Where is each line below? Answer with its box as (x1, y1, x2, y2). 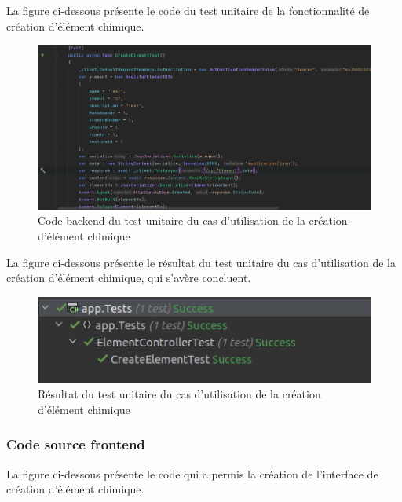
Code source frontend (6, 434, 145, 454)
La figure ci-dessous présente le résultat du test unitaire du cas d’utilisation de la (6, 254, 397, 270)
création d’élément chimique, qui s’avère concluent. (6, 269, 251, 286)
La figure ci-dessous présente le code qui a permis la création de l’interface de (6, 465, 378, 482)
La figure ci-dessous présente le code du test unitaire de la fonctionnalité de (6, 2, 370, 18)
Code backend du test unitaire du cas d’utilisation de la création (38, 212, 348, 229)
